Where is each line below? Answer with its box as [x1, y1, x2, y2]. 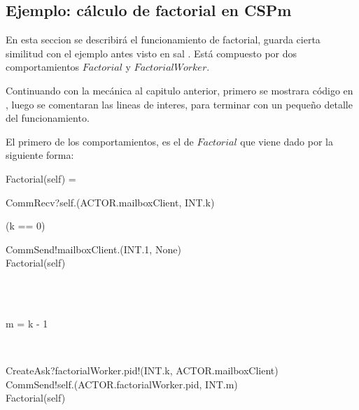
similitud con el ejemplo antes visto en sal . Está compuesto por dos [6, 45, 297, 60]
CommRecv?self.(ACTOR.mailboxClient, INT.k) [6, 195, 215, 209]
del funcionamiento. [6, 111, 90, 125]
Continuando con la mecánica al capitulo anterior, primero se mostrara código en [6, 83, 353, 97]
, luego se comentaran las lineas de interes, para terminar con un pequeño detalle [6, 97, 353, 111]
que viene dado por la [240, 134, 333, 148]
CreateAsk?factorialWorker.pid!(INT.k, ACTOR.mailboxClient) [6, 363, 279, 378]
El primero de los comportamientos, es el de [6, 134, 194, 148]
